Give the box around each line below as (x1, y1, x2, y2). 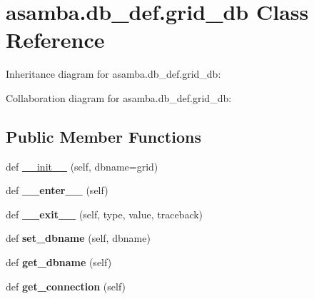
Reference (6, 25, 105, 54)
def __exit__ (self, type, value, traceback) (6, 206, 203, 221)
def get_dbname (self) (6, 255, 112, 270)
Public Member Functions (6, 125, 201, 147)
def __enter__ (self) (6, 183, 108, 198)
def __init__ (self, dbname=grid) (6, 158, 158, 173)
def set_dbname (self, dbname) (6, 230, 151, 245)
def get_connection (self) (6, 278, 126, 293)
